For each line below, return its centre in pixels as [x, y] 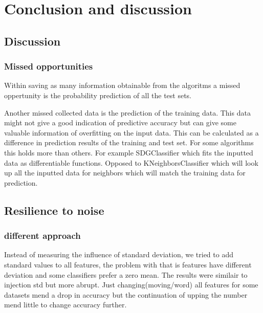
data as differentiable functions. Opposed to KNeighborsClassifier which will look [131, 162]
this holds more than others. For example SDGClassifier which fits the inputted [129, 152]
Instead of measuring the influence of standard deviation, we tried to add [119, 254]
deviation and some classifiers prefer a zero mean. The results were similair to [126, 274]
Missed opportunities [49, 66]
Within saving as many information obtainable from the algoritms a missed [122, 85]
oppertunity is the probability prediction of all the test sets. [98, 95]
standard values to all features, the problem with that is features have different [128, 264]
